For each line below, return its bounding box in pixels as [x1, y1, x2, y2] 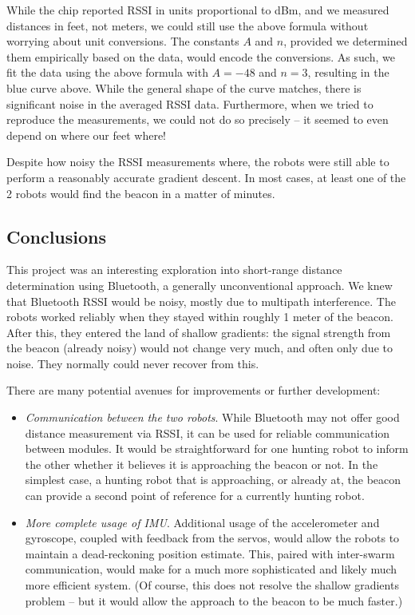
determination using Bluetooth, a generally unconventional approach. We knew [6, 276, 393, 293]
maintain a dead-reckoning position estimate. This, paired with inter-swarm [25, 545, 395, 561]
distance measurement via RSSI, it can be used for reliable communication [25, 424, 390, 441]
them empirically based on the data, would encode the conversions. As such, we [6, 48, 395, 65]
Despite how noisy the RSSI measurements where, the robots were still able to [6, 153, 389, 170]
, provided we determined [283, 33, 408, 50]
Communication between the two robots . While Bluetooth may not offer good [25, 409, 400, 426]
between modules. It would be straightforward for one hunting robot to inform [25, 440, 409, 457]
